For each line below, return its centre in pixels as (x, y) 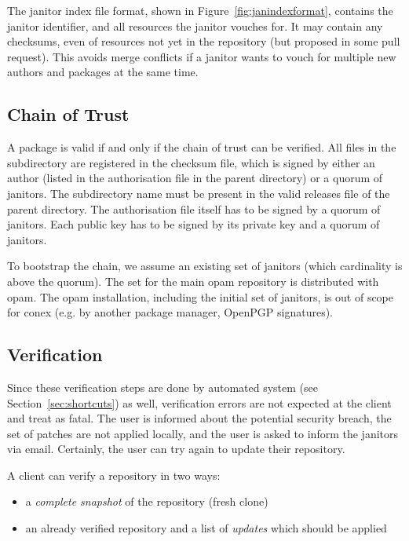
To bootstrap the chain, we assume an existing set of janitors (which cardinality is (205, 266)
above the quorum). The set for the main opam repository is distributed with (193, 281)
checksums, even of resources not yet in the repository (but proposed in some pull (204, 41)
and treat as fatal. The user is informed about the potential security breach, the (199, 418)
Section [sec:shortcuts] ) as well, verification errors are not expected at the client (199, 402)
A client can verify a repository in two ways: (114, 475)
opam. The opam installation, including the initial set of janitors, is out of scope (201, 296)
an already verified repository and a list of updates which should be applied (206, 528)
